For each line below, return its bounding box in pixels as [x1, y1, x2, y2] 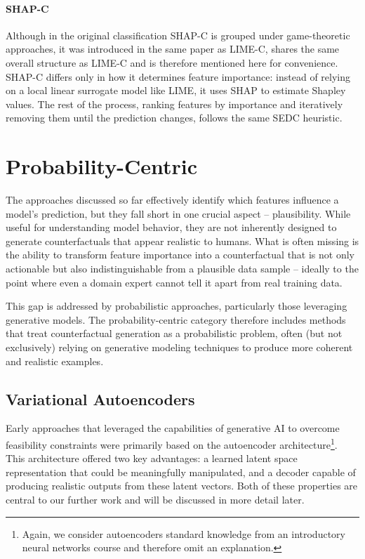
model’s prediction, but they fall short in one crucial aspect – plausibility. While [6, 206, 351, 221]
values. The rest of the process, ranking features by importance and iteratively [6, 96, 343, 111]
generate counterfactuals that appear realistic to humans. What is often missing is [6, 233, 359, 248]
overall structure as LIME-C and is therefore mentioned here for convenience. [6, 55, 338, 70]
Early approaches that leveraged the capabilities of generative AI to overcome [6, 421, 340, 435]
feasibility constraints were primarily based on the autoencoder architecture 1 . [6, 435, 338, 452]
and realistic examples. [6, 353, 104, 368]
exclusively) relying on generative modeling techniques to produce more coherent [6, 340, 353, 355]
